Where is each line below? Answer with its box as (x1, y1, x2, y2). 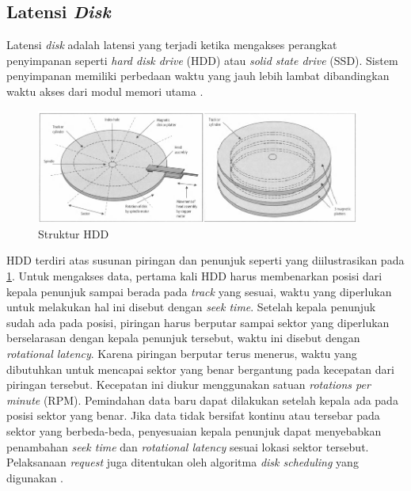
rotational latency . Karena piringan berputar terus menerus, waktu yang (6, 344, 357, 361)
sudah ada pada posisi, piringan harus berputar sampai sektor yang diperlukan (6, 314, 390, 330)
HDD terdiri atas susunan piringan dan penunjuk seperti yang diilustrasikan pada (6, 252, 405, 268)
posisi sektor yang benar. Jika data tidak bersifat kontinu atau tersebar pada (6, 407, 380, 424)
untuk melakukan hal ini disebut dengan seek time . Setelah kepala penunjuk (6, 299, 376, 315)
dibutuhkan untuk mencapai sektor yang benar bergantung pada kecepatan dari (6, 360, 394, 377)
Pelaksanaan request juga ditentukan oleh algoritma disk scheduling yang (6, 454, 359, 470)
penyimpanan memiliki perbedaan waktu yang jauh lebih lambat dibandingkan (6, 67, 390, 84)
